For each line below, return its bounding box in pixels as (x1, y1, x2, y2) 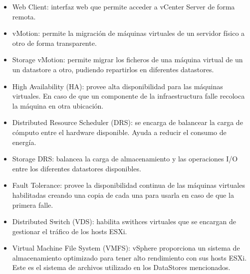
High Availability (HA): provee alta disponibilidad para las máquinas (12, 81, 223, 91)
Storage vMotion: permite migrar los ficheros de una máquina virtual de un (12, 54, 243, 65)
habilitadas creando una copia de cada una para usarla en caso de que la (12, 189, 234, 200)
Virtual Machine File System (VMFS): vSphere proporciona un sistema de (12, 243, 240, 253)
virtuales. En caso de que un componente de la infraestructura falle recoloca (12, 91, 245, 101)
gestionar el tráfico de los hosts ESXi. (12, 226, 127, 236)
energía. (12, 137, 36, 147)
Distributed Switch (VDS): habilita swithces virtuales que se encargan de (12, 216, 236, 227)
